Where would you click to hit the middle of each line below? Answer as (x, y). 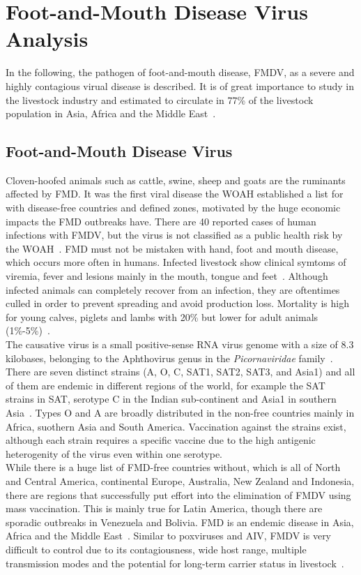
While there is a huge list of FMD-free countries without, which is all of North (173, 467)
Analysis (47, 39)
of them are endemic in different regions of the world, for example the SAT (166, 385)
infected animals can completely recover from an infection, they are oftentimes (173, 289)
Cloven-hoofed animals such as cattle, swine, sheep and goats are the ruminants (176, 180)
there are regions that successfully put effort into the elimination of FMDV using (178, 494)
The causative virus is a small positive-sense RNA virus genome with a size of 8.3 (180, 344)
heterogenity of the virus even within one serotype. (114, 453)
